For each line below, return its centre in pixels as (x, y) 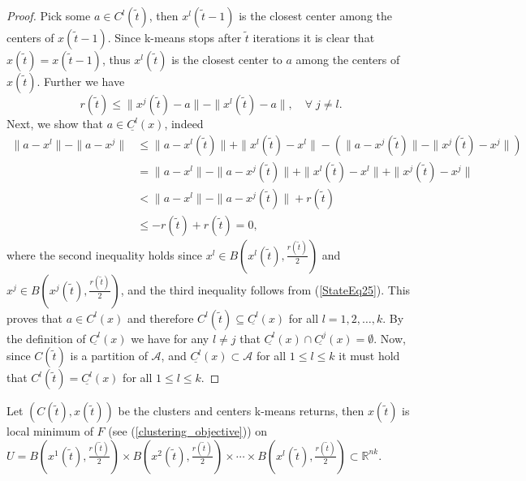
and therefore (160, 318)
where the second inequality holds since (104, 254)
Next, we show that (55, 123)
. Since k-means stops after (175, 37)
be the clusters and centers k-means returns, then (241, 411)
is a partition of (109, 356)
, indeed (184, 123)
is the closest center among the (315, 15)
